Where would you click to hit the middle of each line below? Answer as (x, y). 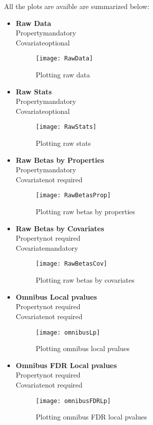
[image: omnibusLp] (68, 332)
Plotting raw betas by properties (85, 212)
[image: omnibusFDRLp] (73, 401)
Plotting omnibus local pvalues (82, 348)
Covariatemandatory (47, 247)
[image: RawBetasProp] (73, 196)
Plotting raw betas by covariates (85, 280)
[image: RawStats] (66, 127)
